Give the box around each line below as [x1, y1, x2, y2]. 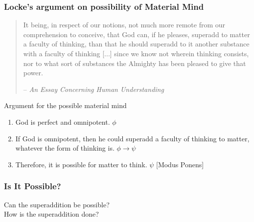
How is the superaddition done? [4, 209, 99, 219]
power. [23, 67, 43, 78]
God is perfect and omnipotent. [15, 116, 110, 127]
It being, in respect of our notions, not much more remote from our [23, 20, 226, 30]
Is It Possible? [4, 180, 61, 192]
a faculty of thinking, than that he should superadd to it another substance [23, 39, 250, 49]
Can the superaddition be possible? [4, 199, 110, 209]
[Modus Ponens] [156, 159, 204, 169]
